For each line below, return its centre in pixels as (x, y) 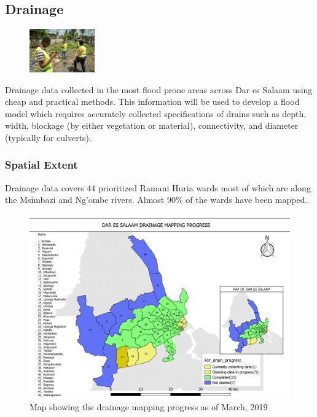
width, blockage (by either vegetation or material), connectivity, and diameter (152, 125)
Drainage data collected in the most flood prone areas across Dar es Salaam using (159, 89)
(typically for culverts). (48, 137)
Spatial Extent (41, 165)
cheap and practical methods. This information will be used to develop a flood (152, 101)
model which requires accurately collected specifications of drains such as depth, (156, 113)
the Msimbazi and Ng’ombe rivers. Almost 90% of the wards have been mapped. (156, 200)
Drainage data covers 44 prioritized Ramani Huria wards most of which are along (158, 187)
